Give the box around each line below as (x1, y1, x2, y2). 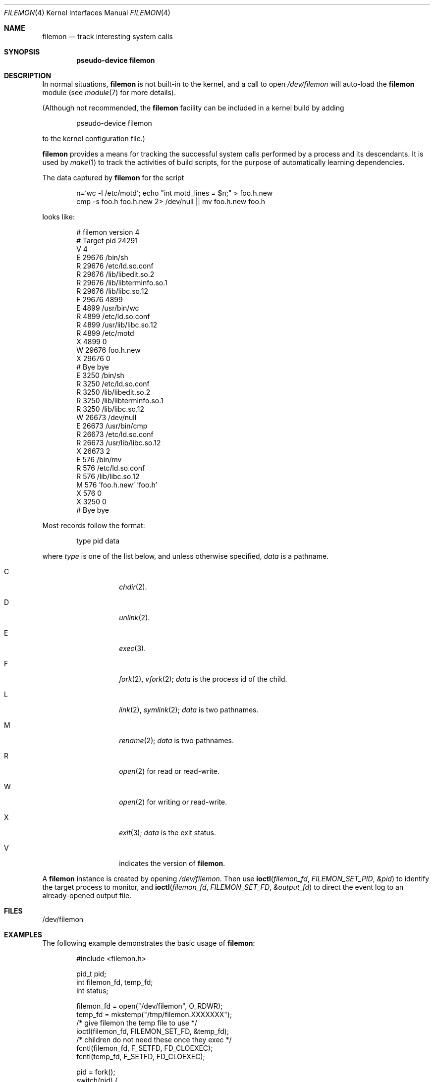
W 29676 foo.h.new (76, 346, 141, 354)
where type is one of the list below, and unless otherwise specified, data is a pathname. (42, 552, 329, 560)
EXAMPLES (4, 930, 42, 939)
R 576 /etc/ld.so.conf (76, 464, 145, 472)
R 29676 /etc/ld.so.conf (76, 262, 154, 270)
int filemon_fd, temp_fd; (76, 978, 153, 986)
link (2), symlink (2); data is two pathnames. (119, 705, 259, 714)
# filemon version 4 (76, 228, 140, 236)
